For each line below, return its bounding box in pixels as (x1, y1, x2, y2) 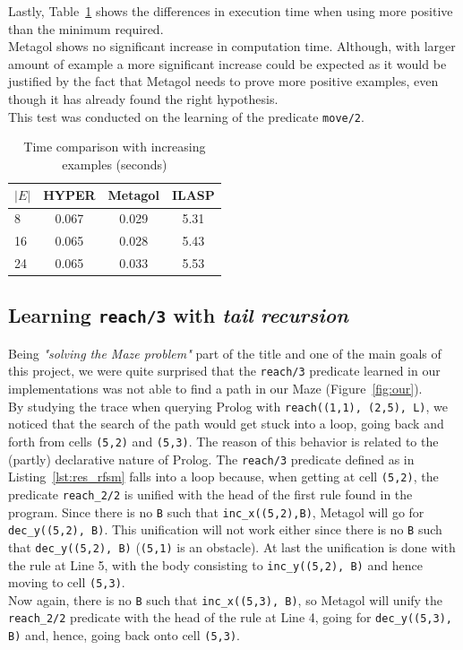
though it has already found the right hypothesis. (8, 89, 279, 108)
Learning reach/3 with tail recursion (8, 301, 348, 329)
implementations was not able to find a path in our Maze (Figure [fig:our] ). (8, 379, 423, 398)
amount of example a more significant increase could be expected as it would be (8, 54, 447, 73)
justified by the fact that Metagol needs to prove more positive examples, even (8, 72, 439, 91)
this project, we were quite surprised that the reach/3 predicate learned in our (8, 361, 441, 380)
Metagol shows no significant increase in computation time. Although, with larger (8, 37, 456, 56)
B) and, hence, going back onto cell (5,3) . (8, 626, 240, 645)
